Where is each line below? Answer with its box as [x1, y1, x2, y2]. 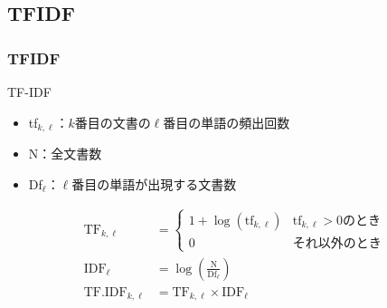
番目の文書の [74, 112, 151, 131]
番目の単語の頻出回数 [163, 112, 290, 131]
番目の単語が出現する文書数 [71, 174, 237, 193]
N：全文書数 [28, 144, 102, 163]
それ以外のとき [292, 236, 382, 250]
